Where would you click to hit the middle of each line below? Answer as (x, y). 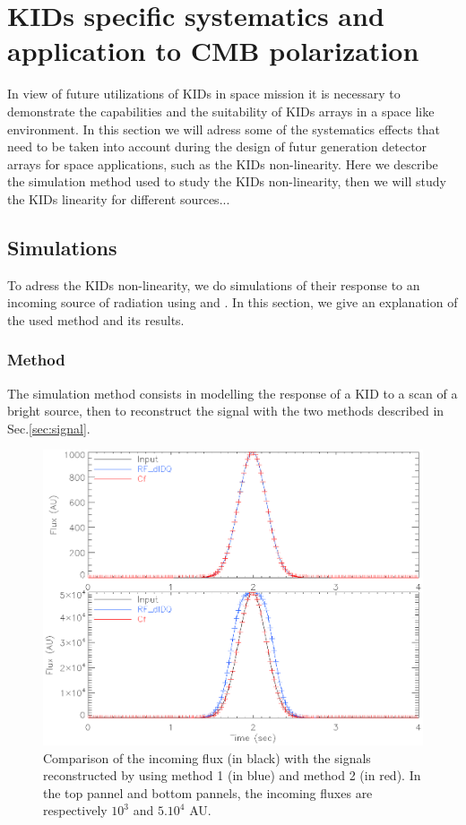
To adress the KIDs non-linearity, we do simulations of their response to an (214, 284)
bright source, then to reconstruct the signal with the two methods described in (226, 411)
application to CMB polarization (213, 51)
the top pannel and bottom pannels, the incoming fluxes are (208, 792)
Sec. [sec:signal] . (49, 428)
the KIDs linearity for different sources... (119, 198)
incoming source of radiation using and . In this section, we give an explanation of (233, 302)
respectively (75, 810)
